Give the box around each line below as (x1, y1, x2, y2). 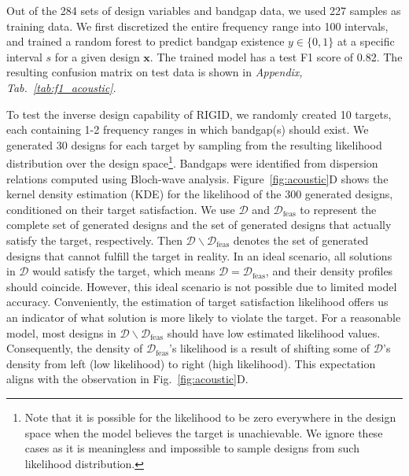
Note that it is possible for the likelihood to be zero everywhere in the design (24, 408, 396, 425)
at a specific (337, 33, 395, 50)
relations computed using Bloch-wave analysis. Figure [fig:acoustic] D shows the (6, 170, 389, 186)
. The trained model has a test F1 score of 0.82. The (149, 48, 403, 65)
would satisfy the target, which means (32, 263, 216, 279)
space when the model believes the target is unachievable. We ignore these (24, 424, 383, 441)
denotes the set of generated (233, 231, 369, 248)
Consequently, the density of (6, 340, 143, 356)
